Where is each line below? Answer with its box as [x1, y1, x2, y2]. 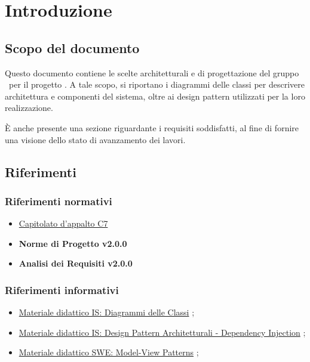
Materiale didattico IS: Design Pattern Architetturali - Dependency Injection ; [19, 326, 306, 338]
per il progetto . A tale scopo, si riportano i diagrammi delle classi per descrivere [8, 78, 305, 91]
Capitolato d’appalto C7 [19, 217, 108, 230]
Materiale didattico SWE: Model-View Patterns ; [19, 346, 199, 358]
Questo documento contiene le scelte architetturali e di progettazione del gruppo [5, 66, 299, 79]
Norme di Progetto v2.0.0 [19, 237, 127, 249]
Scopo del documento [5, 38, 140, 57]
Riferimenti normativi [5, 193, 112, 208]
